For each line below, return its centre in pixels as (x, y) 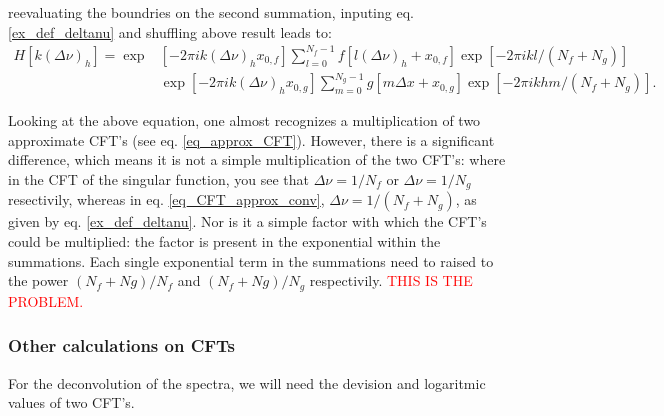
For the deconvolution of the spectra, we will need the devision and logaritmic (247, 382)
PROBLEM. (46, 300)
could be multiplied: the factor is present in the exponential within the (224, 241)
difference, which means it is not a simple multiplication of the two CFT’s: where (257, 159)
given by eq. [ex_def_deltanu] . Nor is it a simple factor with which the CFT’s (247, 221)
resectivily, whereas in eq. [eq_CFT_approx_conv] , (166, 199)
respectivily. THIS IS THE (391, 280)
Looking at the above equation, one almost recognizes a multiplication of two (244, 120)
